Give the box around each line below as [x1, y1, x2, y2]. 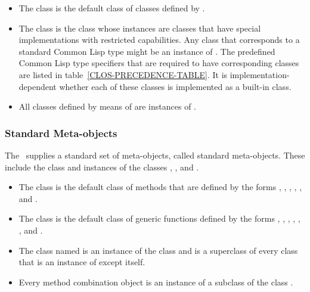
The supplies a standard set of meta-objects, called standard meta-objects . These [5, 148, 305, 161]
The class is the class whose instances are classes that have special [18, 21, 261, 34]
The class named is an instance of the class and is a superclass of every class [18, 244, 298, 256]
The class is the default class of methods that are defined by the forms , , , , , [18, 181, 302, 193]
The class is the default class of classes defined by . [18, 2, 205, 14]
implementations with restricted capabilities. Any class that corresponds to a [18, 33, 300, 46]
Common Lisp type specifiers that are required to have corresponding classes [18, 57, 299, 69]
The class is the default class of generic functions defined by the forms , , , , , [18, 212, 300, 225]
